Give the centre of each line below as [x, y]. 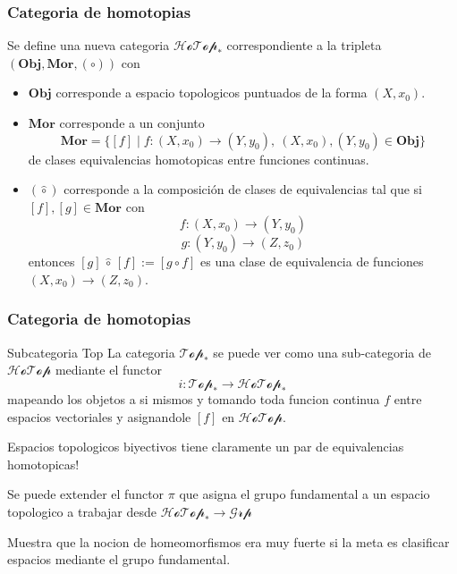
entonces [51, 262]
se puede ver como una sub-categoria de [322, 352]
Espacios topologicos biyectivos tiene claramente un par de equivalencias [206, 447]
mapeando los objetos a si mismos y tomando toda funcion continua [194, 398]
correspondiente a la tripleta [304, 45]
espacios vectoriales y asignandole [99, 416]
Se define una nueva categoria [89, 45]
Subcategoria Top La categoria [91, 352]
